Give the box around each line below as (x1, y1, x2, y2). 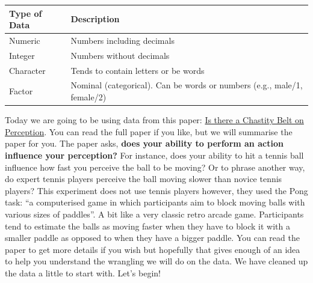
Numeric (9, 34, 40, 46)
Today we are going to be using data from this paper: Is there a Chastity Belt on (5, 114, 304, 126)
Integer (9, 49, 35, 61)
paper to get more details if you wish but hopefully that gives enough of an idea (5, 243, 300, 255)
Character (9, 64, 46, 76)
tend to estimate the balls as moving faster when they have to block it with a (5, 219, 290, 232)
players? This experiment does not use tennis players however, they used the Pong (5, 184, 308, 196)
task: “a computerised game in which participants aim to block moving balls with (5, 196, 305, 208)
